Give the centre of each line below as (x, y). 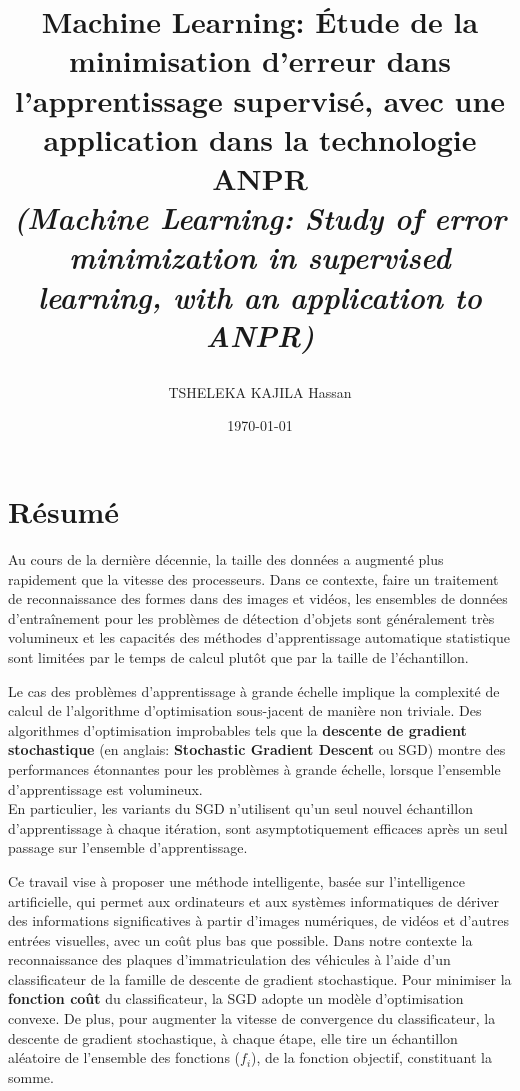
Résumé (64, 511)
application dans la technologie (260, 138)
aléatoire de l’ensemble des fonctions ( (124, 1057)
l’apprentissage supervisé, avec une (260, 99)
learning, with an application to (260, 296)
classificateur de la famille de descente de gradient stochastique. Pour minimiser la (260, 978)
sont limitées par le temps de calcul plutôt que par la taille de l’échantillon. (238, 656)
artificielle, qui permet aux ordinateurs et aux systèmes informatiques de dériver (254, 900)
